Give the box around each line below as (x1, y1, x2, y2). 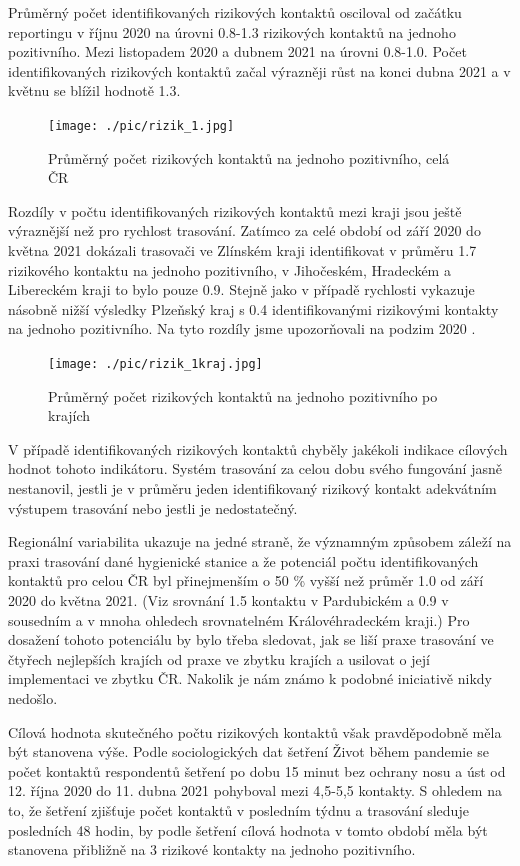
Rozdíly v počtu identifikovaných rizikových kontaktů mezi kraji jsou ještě (8, 200, 462, 221)
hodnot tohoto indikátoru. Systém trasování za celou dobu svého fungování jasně (8, 458, 502, 479)
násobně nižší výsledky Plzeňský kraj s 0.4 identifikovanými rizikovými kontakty (8, 298, 499, 319)
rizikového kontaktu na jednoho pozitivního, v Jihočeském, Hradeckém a (8, 259, 451, 280)
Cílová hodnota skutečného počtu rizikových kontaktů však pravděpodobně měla (8, 721, 502, 742)
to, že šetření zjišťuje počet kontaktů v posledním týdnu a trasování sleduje (8, 799, 469, 820)
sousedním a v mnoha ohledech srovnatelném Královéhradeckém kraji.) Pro (8, 609, 470, 630)
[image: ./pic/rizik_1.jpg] (48, 118, 235, 133)
